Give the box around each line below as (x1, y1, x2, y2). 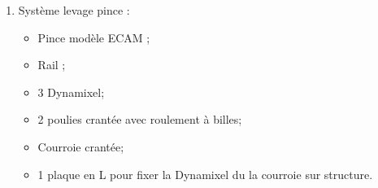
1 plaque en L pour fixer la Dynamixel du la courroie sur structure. (37, 165, 373, 182)
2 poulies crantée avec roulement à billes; (37, 111, 242, 128)
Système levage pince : (18, 2, 130, 18)
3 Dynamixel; (37, 83, 105, 100)
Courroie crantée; (37, 138, 124, 155)
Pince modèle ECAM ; (37, 28, 150, 46)
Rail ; (37, 56, 66, 73)
